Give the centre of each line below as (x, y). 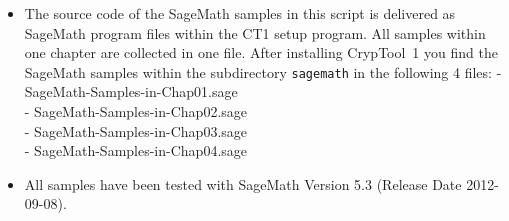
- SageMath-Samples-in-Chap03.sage (136, 130)
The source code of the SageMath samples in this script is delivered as (240, 13)
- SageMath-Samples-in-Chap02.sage (136, 111)
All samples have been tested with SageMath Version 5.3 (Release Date (243, 183)
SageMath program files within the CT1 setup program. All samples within (255, 32)
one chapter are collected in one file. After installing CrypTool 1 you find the (261, 52)
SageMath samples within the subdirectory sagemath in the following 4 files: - (263, 71)
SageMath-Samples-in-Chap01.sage (131, 91)
